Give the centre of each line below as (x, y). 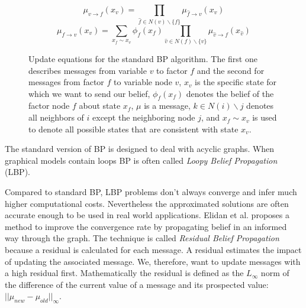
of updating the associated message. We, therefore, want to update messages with (153, 261)
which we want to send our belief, (89, 93)
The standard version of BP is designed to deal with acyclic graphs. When (140, 149)
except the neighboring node (144, 117)
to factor (172, 70)
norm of (275, 273)
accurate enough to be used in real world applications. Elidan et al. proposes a (147, 215)
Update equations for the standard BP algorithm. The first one (143, 58)
